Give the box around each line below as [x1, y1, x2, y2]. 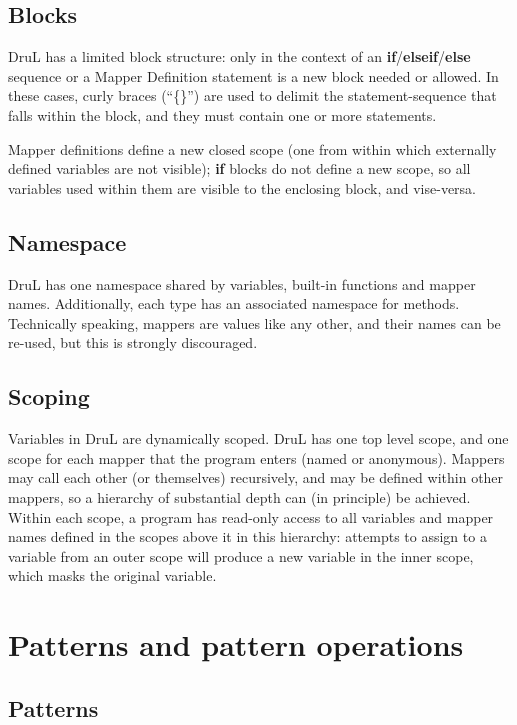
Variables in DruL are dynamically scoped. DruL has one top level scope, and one [8, 428, 509, 449]
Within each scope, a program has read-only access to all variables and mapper [8, 506, 494, 527]
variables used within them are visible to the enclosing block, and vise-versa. [8, 177, 477, 198]
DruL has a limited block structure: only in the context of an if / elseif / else [8, 46, 471, 67]
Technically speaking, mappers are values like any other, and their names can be [8, 312, 501, 333]
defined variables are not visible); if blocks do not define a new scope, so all [8, 158, 471, 179]
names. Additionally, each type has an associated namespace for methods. [8, 293, 460, 314]
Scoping [8, 381, 90, 412]
